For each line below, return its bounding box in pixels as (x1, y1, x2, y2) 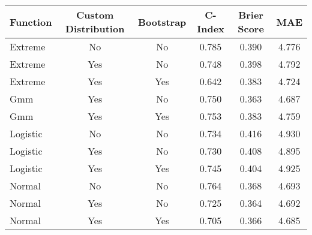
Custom (76, 8, 114, 22)
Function (10, 14, 52, 29)
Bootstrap (138, 14, 187, 29)
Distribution (65, 22, 125, 35)
